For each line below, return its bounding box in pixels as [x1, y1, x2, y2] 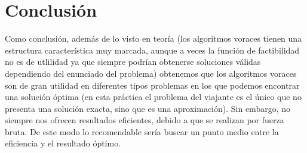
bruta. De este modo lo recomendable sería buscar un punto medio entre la [5, 125, 279, 138]
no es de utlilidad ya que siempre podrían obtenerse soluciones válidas [5, 55, 261, 68]
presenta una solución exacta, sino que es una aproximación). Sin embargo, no [5, 102, 290, 114]
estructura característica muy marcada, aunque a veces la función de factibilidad [5, 43, 300, 56]
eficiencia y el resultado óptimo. [5, 137, 121, 149]
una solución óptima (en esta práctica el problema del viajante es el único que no [5, 90, 302, 103]
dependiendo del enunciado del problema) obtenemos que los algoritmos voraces [5, 67, 297, 79]
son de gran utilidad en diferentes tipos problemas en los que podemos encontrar [5, 79, 300, 91]
